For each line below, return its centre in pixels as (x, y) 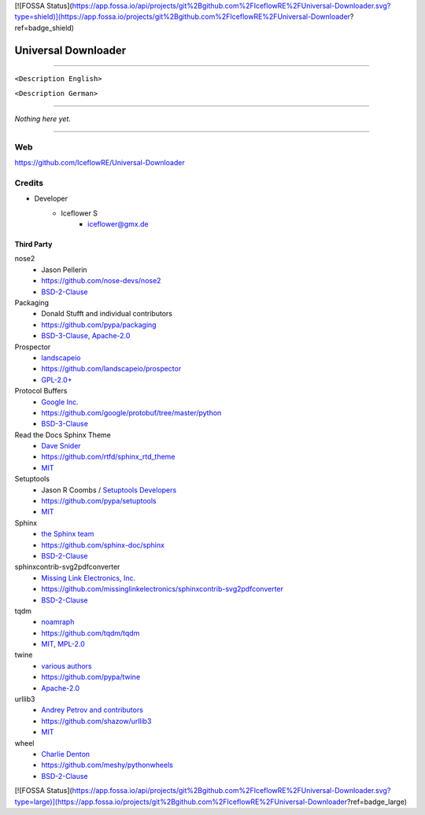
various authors (67, 666)
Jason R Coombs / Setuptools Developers (109, 490)
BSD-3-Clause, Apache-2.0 (86, 336)
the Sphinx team (68, 534)
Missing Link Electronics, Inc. (89, 577)
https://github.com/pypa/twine (91, 677)
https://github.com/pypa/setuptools (99, 501)
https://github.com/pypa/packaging (99, 325)
